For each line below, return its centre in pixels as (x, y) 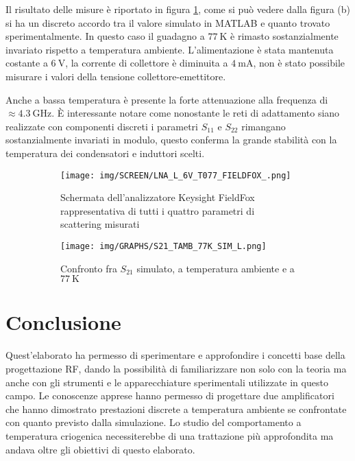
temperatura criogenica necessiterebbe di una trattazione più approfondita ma (170, 435)
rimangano (264, 126)
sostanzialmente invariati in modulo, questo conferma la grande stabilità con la (171, 140)
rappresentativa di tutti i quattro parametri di (158, 210)
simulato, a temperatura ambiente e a (216, 268)
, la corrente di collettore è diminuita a (147, 63)
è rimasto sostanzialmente (284, 36)
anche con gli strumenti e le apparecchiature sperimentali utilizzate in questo (167, 382)
